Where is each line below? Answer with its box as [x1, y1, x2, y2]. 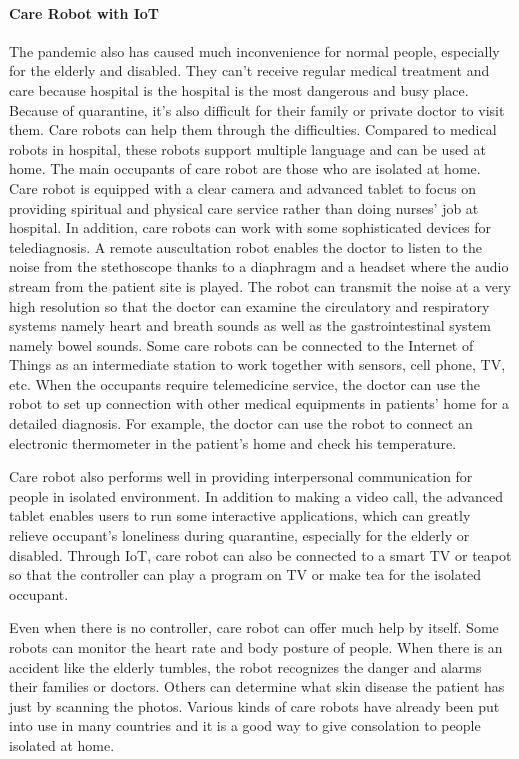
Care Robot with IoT [9, 2, 160, 23]
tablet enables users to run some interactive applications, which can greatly [9, 505, 471, 526]
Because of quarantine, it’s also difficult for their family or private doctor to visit [9, 99, 505, 120]
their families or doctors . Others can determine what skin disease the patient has [9, 676, 505, 697]
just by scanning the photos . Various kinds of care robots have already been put [9, 695, 500, 716]
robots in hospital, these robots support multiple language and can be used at [9, 138, 487, 159]
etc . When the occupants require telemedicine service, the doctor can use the [9, 373, 480, 394]
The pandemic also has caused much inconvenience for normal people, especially [9, 40, 500, 61]
